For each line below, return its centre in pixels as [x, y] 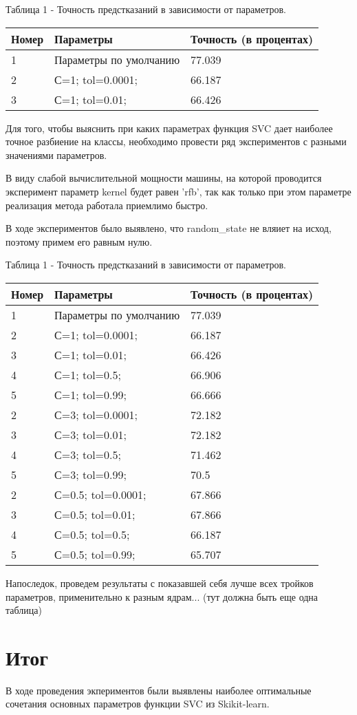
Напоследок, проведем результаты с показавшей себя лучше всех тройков [160, 583]
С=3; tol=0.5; [88, 454]
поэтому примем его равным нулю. [79, 241]
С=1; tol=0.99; [90, 394]
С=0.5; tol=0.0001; [100, 494]
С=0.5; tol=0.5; [92, 534]
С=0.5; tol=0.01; [95, 514]
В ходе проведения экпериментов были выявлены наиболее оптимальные [159, 690]
